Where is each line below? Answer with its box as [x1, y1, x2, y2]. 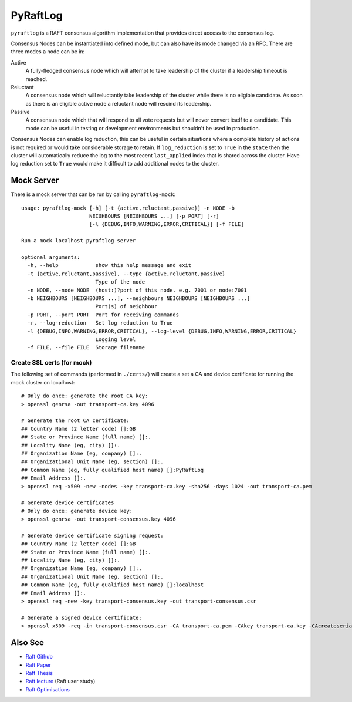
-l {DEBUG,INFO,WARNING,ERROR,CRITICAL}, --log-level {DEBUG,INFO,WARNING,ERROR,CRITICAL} [27, 328, 297, 335]
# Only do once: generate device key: [21, 508, 133, 514]
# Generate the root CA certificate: [21, 417, 130, 424]
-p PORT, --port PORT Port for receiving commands [27, 311, 179, 318]
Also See [11, 637, 44, 648]
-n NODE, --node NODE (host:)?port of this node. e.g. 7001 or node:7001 [27, 286, 248, 293]
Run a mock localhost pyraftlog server [21, 238, 136, 244]
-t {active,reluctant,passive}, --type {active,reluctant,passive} [27, 270, 226, 277]
